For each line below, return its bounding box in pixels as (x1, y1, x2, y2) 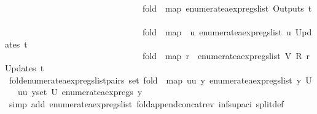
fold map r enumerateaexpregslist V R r (142, 49, 310, 62)
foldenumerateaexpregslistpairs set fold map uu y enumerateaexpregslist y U (9, 73, 312, 86)
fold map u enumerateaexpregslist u (142, 26, 291, 38)
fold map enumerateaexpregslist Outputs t (142, 2, 312, 14)
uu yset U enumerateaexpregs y (17, 85, 143, 98)
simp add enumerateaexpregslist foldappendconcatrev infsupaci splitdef (9, 97, 284, 110)
